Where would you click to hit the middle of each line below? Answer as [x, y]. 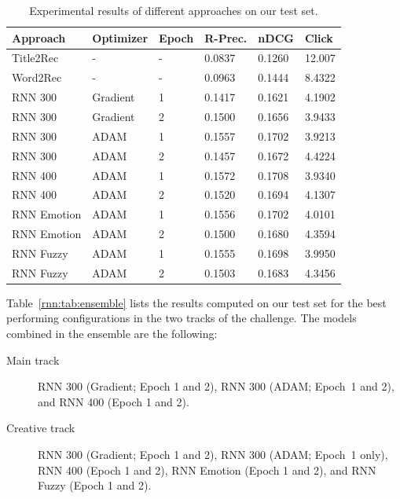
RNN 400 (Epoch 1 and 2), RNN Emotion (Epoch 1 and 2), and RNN [207, 470]
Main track [33, 360]
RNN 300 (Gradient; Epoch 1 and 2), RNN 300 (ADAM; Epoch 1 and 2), [216, 386]
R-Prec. [226, 37]
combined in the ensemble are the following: [112, 333]
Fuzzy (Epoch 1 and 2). [95, 485]
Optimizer [120, 37]
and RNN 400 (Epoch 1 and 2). [114, 401]
